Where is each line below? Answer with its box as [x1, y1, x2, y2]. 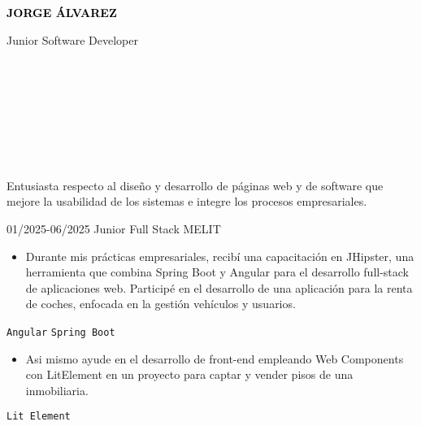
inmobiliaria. [25, 381, 89, 398]
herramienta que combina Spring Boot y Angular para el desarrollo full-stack [25, 263, 410, 280]
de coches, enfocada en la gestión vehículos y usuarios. [25, 295, 296, 312]
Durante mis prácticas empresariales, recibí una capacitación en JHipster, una [25, 247, 414, 264]
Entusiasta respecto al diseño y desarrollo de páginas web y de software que [7, 176, 384, 193]
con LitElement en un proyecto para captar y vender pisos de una [25, 366, 354, 383]
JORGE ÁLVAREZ [7, 4, 117, 20]
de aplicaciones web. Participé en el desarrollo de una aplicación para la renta [25, 279, 413, 296]
